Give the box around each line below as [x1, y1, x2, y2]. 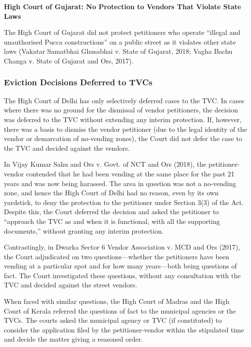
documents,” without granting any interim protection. [4, 225, 164, 236]
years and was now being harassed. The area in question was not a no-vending [4, 178, 236, 188]
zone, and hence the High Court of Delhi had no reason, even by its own [4, 188, 219, 198]
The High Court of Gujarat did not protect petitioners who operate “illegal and [4, 27, 241, 37]
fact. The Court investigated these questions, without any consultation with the [4, 270, 241, 280]
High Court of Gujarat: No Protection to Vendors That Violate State [4, 1, 241, 11]
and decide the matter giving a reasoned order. [4, 334, 143, 344]
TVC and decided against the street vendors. [4, 280, 137, 290]
